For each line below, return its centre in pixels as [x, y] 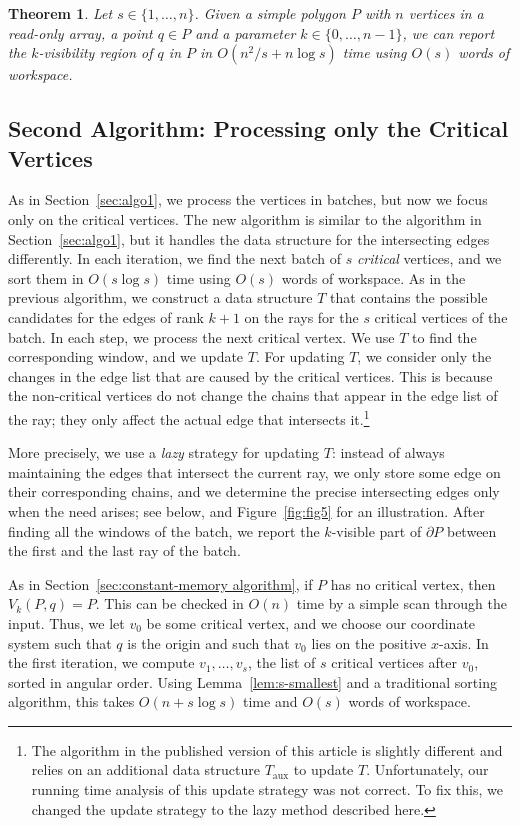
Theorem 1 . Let [60, 13]
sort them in [46, 277]
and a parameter [245, 32]
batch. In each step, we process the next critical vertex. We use [201, 336]
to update [323, 769]
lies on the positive [369, 642]
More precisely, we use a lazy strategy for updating [164, 452]
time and [270, 701]
